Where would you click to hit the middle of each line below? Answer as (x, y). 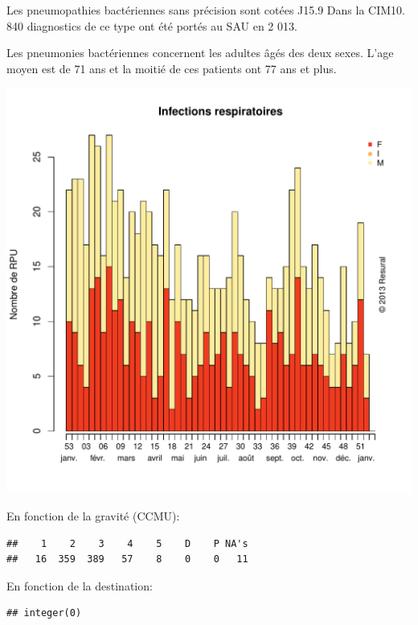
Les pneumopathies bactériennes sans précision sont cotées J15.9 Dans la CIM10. (206, 10)
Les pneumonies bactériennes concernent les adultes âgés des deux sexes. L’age (200, 53)
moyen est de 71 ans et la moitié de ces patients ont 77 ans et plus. (172, 68)
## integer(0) (44, 613)
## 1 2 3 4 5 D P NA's (127, 543)
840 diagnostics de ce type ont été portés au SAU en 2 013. (152, 25)
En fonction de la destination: (80, 585)
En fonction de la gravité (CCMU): (93, 515)
